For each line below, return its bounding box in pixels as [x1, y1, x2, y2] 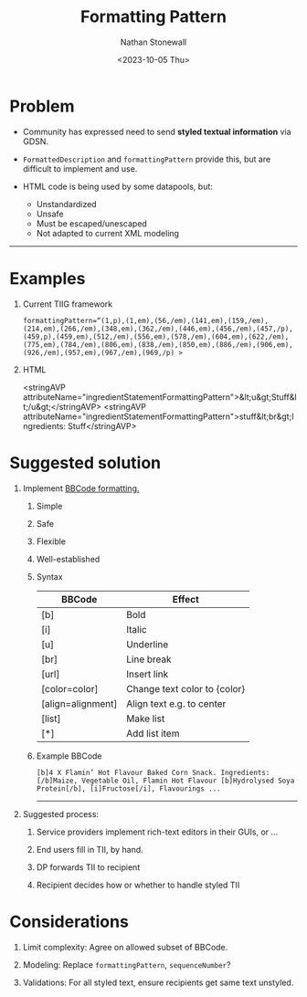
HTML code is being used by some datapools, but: [22, 181, 213, 192]
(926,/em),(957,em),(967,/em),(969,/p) [22, 348, 175, 357]
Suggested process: [22, 808, 99, 819]
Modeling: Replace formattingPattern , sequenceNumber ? [22, 959, 231, 970]
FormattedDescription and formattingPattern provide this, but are [22, 153, 271, 164]
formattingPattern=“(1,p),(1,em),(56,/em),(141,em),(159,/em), [22, 316, 270, 325]
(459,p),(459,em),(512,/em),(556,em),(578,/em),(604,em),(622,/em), [22, 331, 290, 341]
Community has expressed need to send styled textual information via [22, 126, 291, 137]
